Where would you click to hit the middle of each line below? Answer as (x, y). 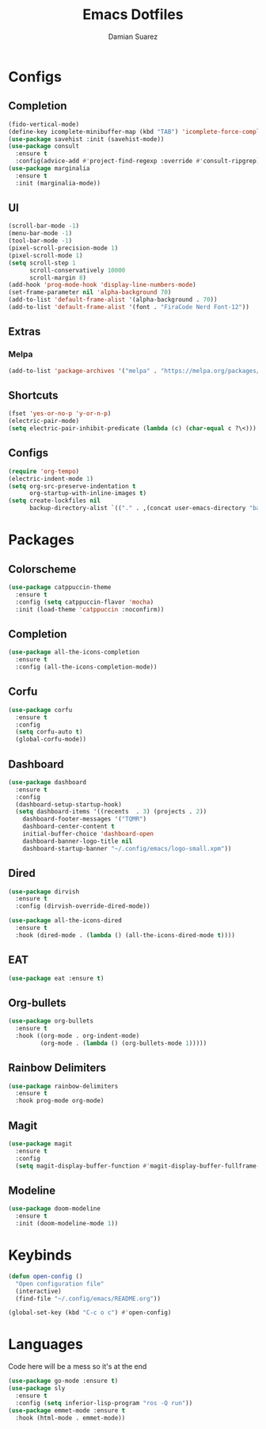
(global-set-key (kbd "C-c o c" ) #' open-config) (90, 1313)
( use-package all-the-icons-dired (65, 920)
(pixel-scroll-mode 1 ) (46, 255)
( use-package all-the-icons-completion (74, 652)
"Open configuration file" (60, 1284)
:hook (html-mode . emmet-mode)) (70, 1418)
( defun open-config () (46, 1276)
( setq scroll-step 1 (42, 263)
